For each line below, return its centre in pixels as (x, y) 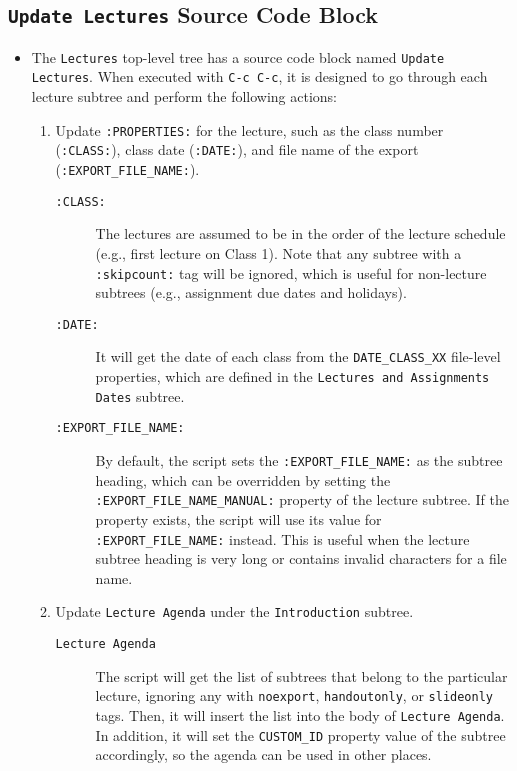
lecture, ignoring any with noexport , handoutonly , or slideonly (294, 695)
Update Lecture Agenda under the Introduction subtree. (234, 611)
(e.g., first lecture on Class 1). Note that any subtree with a (278, 252)
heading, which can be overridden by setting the (243, 479)
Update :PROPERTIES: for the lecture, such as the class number (249, 129)
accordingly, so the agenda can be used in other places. (263, 754)
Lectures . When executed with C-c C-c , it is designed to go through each (259, 76)
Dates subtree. (140, 395)
